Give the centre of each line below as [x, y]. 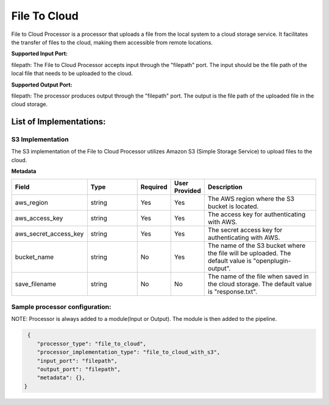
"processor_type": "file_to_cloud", [91, 343]
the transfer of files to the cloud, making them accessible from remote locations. [112, 42]
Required [154, 187]
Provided [187, 191]
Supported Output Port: [42, 85]
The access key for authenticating [256, 214]
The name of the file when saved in [258, 276]
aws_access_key [39, 218]
